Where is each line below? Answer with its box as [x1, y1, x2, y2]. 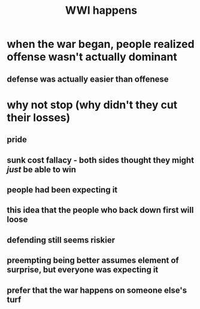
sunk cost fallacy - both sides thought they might [7, 155, 194, 165]
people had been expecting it [7, 184, 118, 195]
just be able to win [7, 164, 77, 175]
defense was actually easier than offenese [7, 74, 169, 84]
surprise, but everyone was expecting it [7, 265, 159, 275]
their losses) [7, 110, 71, 124]
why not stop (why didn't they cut [7, 98, 178, 112]
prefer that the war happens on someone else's [7, 285, 187, 295]
